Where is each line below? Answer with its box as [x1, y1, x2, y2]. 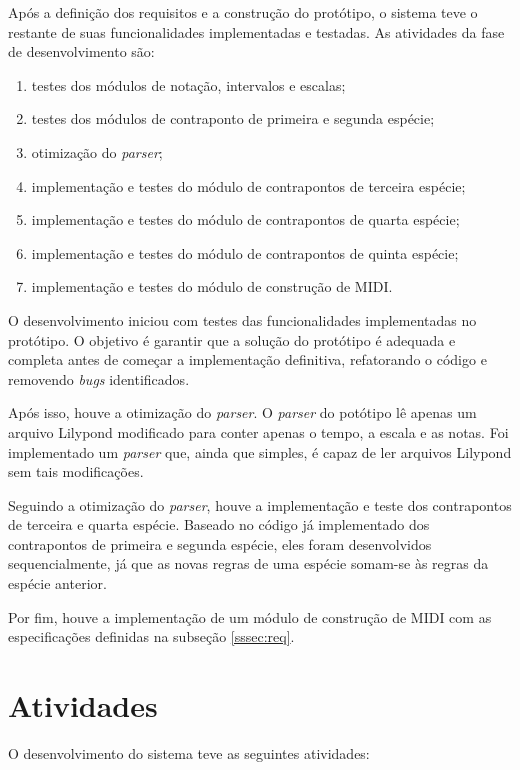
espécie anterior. [8, 573, 107, 594]
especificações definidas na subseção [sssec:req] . [8, 626, 295, 647]
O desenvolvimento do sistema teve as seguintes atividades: [8, 742, 370, 763]
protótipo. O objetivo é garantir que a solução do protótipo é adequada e [8, 329, 456, 350]
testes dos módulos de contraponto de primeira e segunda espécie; [31, 108, 435, 129]
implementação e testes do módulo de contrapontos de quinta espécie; [31, 242, 459, 263]
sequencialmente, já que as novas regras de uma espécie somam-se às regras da [8, 553, 489, 574]
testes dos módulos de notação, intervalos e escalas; [31, 74, 346, 95]
